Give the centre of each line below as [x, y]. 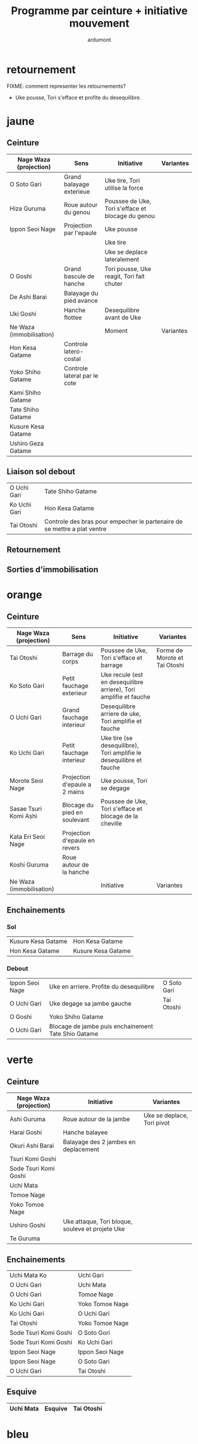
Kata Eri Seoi [27, 837]
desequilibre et [121, 760]
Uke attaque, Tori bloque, [98, 1222]
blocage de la [120, 816]
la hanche [76, 872]
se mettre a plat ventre [75, 528]
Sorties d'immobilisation [53, 570]
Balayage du [81, 293]
